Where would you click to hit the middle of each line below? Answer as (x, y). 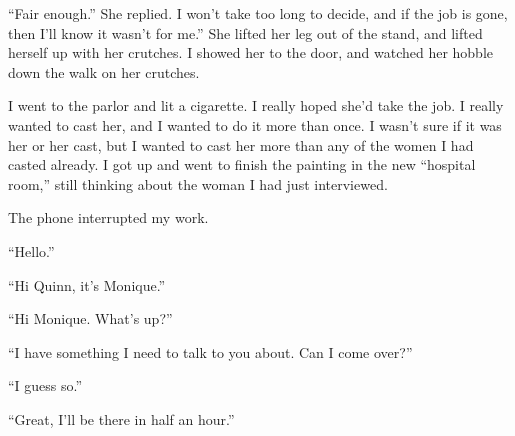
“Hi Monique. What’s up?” (90, 318)
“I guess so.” (45, 385)
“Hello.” (31, 250)
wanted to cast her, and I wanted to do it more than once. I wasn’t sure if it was (255, 124)
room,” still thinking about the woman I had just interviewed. (198, 183)
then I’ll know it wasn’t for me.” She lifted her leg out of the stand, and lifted (245, 32)
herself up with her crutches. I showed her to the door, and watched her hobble (251, 52)
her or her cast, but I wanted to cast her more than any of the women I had (241, 144)
